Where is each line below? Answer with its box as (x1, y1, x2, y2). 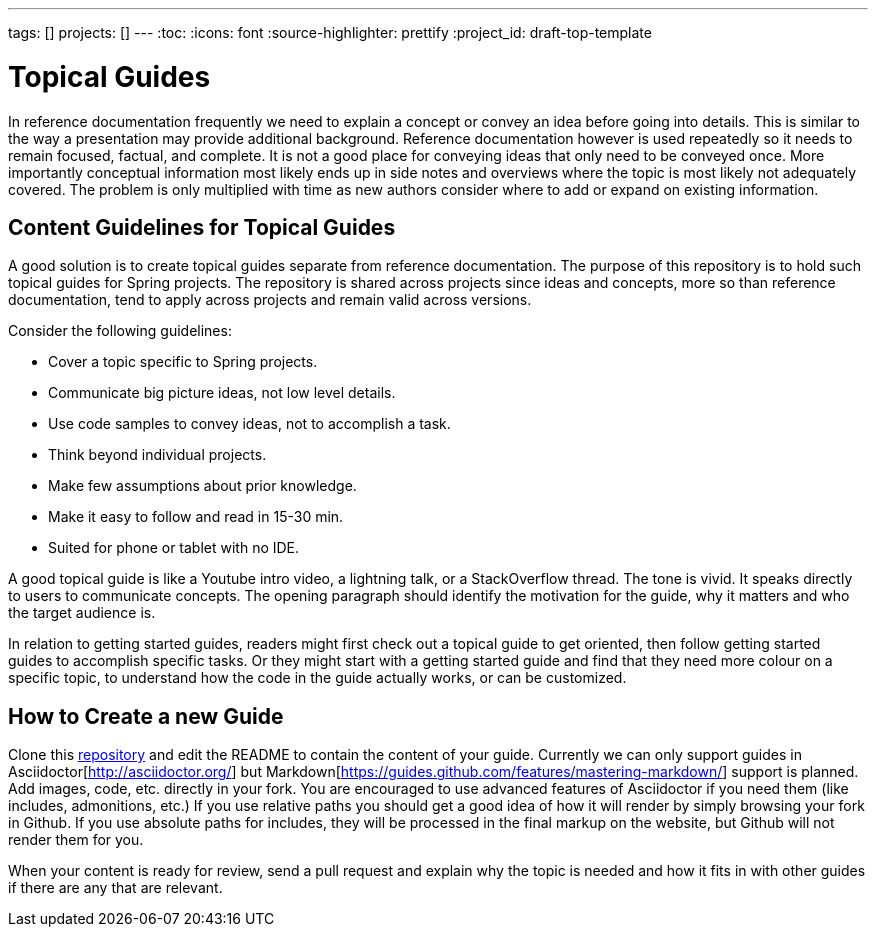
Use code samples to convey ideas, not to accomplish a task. (48, 415, 451, 433)
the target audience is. (8, 604, 156, 622)
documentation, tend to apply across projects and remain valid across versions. (8, 291, 532, 309)
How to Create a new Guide (8, 703, 284, 729)
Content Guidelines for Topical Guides (8, 214, 396, 240)
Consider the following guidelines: (8, 322, 232, 340)
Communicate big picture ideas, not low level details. (48, 384, 396, 402)
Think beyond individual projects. (48, 446, 267, 464)
